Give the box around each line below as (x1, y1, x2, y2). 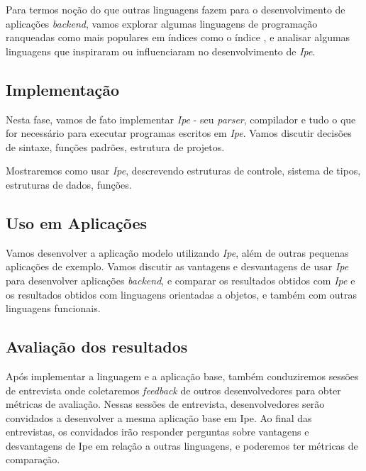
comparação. (6, 452, 60, 467)
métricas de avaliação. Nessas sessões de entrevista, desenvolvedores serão (6, 397, 325, 411)
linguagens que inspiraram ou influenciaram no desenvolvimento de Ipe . (6, 43, 316, 58)
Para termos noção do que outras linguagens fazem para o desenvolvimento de (6, 2, 345, 16)
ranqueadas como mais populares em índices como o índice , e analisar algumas (6, 30, 350, 45)
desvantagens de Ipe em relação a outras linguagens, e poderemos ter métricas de (6, 438, 358, 453)
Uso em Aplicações (6, 211, 148, 233)
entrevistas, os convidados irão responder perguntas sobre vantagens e (6, 424, 309, 439)
